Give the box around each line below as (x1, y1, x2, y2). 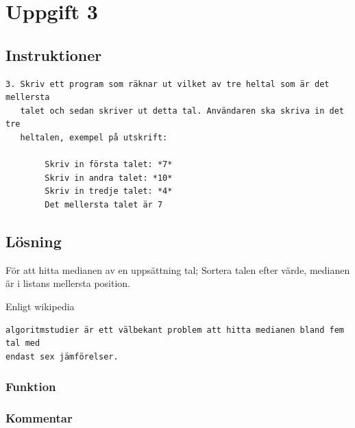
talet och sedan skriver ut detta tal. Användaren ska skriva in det (20, 105, 344, 116)
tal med (5, 338, 40, 349)
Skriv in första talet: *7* (45, 160, 173, 170)
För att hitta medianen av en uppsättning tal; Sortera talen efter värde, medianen (5, 262, 350, 277)
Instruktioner (5, 44, 102, 65)
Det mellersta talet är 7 (45, 199, 163, 210)
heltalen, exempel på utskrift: (20, 132, 168, 142)
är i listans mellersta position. (5, 276, 130, 290)
